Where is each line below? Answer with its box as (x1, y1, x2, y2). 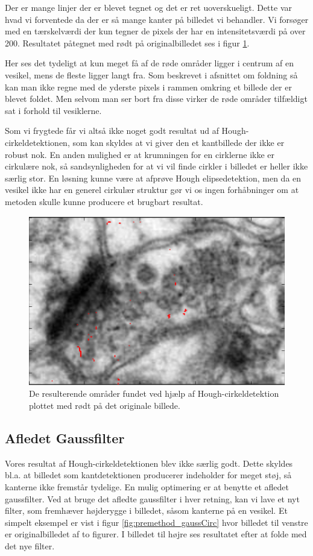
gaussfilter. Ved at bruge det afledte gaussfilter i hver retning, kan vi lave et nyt (5, 492, 300, 505)
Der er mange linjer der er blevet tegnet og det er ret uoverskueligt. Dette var (5, 1, 292, 13)
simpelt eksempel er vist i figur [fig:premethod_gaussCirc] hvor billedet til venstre (5, 516, 308, 528)
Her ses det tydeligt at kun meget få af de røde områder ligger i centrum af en (5, 57, 294, 69)
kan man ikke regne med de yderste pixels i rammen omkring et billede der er (5, 80, 292, 93)
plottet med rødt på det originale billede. (29, 399, 180, 411)
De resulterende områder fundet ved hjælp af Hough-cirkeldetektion (29, 387, 279, 400)
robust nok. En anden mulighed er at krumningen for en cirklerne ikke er (5, 148, 275, 160)
